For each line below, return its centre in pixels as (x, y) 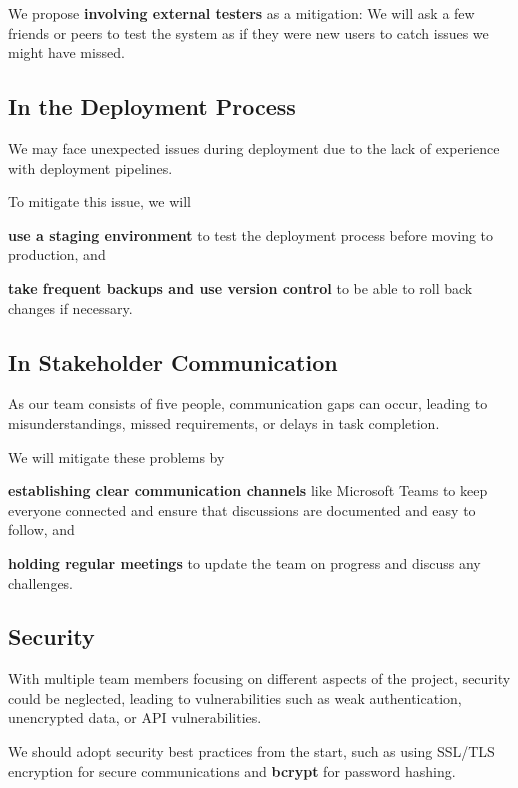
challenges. (41, 582)
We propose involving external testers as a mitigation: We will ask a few (241, 13)
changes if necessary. (70, 307)
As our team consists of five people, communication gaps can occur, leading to (248, 403)
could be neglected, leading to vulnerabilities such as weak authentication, (235, 697)
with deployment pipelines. (90, 167)
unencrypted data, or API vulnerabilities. (135, 717)
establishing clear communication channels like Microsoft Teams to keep (248, 490)
